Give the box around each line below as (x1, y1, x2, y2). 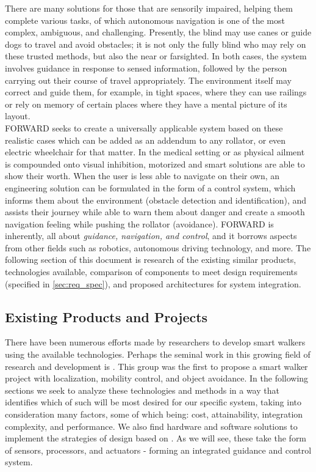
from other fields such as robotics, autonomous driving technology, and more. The (5, 241, 311, 254)
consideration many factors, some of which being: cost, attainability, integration (5, 408, 303, 421)
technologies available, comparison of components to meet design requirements (5, 265, 298, 278)
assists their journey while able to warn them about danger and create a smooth (5, 205, 305, 218)
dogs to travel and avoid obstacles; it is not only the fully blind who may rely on (5, 37, 306, 50)
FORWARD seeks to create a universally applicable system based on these (5, 121, 283, 134)
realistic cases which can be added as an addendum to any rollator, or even (5, 133, 286, 146)
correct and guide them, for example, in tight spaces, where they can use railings (5, 86, 307, 98)
